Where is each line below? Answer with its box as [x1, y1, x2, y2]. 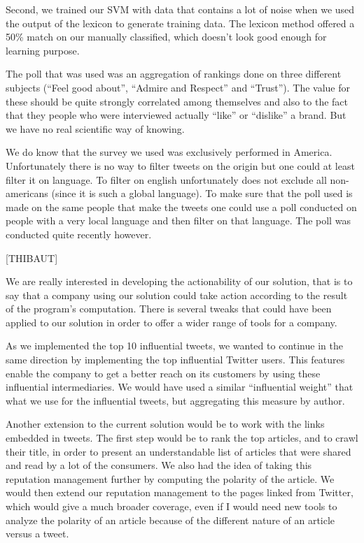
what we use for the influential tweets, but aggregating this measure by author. [6, 393, 345, 407]
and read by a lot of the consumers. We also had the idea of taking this [6, 458, 312, 472]
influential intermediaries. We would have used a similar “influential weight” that [6, 379, 353, 394]
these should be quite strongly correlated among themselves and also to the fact [6, 94, 348, 108]
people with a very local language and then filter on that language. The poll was [6, 213, 351, 228]
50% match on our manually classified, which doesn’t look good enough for [6, 29, 327, 44]
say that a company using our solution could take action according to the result [6, 287, 348, 302]
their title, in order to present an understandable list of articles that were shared [6, 444, 351, 458]
